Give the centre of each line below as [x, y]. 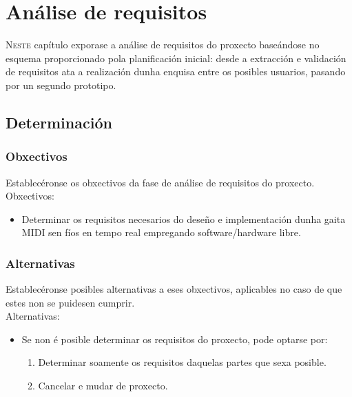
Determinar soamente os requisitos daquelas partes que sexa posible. [182, 362]
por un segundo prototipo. [61, 85]
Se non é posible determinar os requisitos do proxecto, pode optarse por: [175, 339]
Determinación [59, 122]
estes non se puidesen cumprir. [70, 302]
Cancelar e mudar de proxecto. [103, 386]
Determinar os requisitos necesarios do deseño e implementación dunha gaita [184, 219]
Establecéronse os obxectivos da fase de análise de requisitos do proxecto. [160, 182]
